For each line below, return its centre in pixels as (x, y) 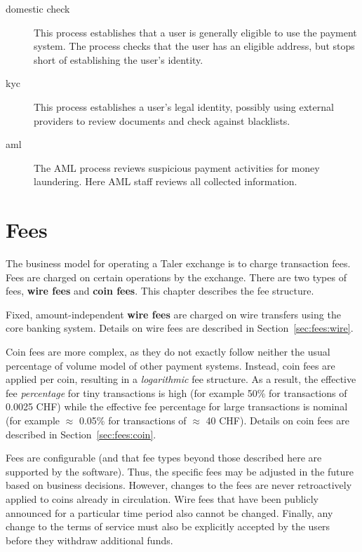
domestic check (38, 8)
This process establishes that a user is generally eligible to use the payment (195, 32)
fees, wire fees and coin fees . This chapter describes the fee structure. (160, 291)
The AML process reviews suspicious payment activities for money (177, 167)
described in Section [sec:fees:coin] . (81, 434)
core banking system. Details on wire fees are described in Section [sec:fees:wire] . (180, 328)
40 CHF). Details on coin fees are (277, 420)
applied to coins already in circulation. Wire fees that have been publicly (162, 498)
